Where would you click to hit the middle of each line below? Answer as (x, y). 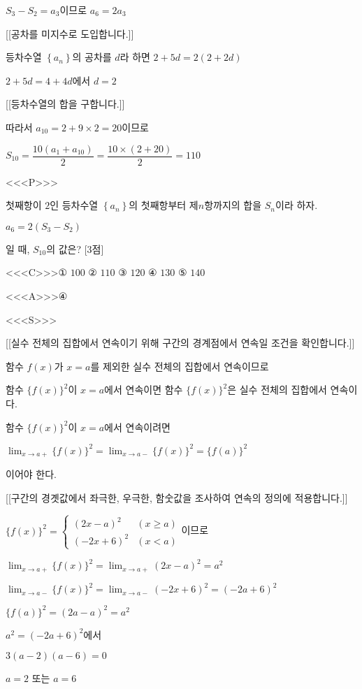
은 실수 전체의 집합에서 (277, 390)
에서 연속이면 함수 (144, 390)
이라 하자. (297, 205)
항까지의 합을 (233, 205)
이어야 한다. (31, 474)
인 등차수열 (74, 205)
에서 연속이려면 (137, 427)
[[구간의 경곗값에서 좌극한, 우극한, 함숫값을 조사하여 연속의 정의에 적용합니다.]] (177, 497)
